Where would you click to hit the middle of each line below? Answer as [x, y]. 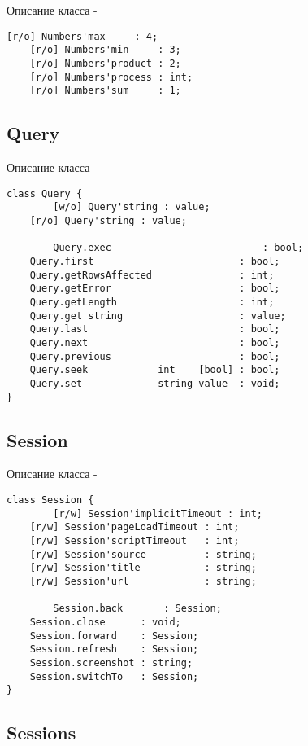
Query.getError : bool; [155, 289]
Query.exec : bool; [178, 248]
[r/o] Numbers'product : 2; [105, 63]
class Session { [50, 500]
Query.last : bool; [155, 329]
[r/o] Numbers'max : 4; [82, 36]
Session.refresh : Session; [114, 649]
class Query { [45, 193]
